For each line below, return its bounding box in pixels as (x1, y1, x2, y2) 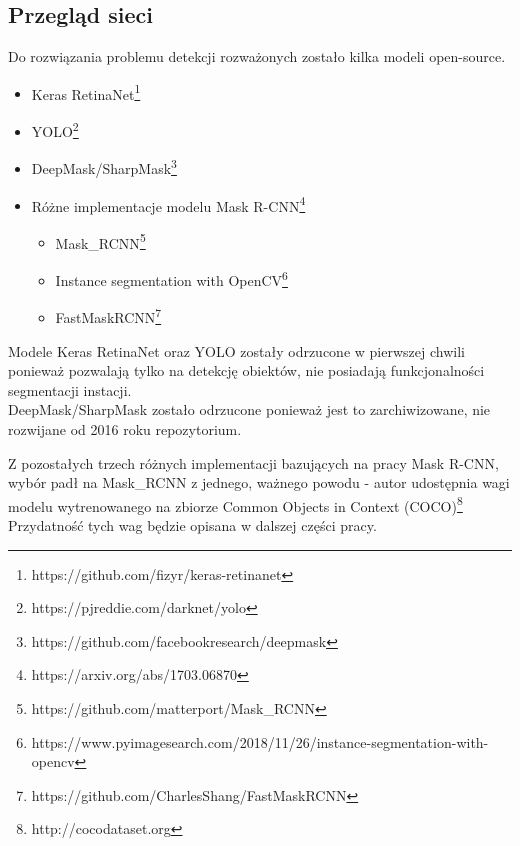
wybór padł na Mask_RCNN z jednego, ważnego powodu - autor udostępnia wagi (8, 472, 510, 493)
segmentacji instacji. (8, 379, 132, 400)
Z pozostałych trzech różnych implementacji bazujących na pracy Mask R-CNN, (8, 452, 499, 473)
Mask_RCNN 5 (55, 229, 146, 253)
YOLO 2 (31, 118, 79, 141)
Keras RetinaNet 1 (31, 80, 141, 104)
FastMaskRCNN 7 (55, 304, 162, 327)
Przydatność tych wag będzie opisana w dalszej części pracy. (8, 514, 377, 535)
